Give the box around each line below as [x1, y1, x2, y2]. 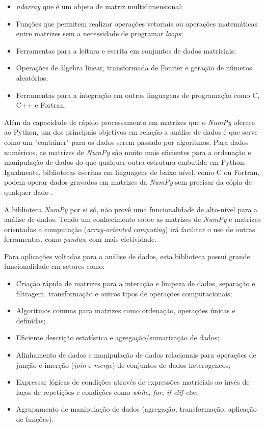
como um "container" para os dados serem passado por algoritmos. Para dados [4, 136, 249, 147]
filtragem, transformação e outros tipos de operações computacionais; [16, 288, 232, 298]
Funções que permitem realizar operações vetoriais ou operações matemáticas [16, 18, 258, 29]
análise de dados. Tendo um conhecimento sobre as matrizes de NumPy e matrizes [4, 214, 261, 224]
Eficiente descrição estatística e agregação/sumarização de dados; [16, 332, 220, 343]
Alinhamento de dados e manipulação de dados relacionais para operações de [16, 349, 256, 360]
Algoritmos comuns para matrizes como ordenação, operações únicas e [16, 305, 235, 316]
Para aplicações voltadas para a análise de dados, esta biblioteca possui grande [4, 250, 250, 261]
